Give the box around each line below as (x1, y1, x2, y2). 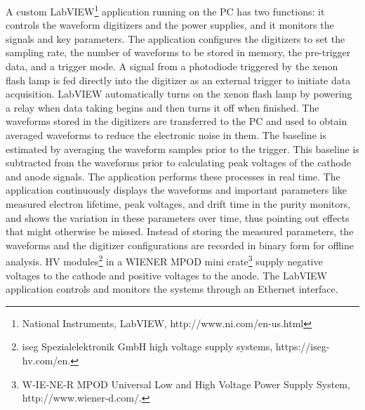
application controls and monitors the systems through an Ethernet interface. (6, 282, 338, 296)
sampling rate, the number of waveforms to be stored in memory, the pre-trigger (6, 45, 351, 60)
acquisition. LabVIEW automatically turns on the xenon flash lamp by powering (6, 86, 352, 101)
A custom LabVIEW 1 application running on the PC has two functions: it (6, 2, 325, 18)
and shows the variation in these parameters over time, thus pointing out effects (6, 210, 350, 225)
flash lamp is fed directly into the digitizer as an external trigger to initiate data (6, 72, 351, 87)
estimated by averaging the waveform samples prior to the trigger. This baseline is (6, 141, 359, 156)
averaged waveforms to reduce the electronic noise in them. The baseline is (6, 128, 326, 142)
